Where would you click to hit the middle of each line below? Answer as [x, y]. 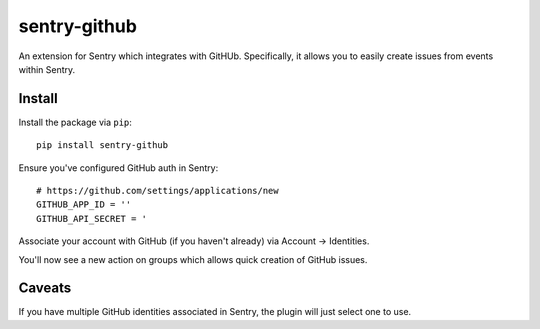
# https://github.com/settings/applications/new [157, 191]
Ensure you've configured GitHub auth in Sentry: [118, 167]
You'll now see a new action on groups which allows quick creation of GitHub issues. [193, 259]
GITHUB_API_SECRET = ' [92, 218]
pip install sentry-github [102, 145]
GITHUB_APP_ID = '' [84, 204]
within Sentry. [47, 69]
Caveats [45, 288]
